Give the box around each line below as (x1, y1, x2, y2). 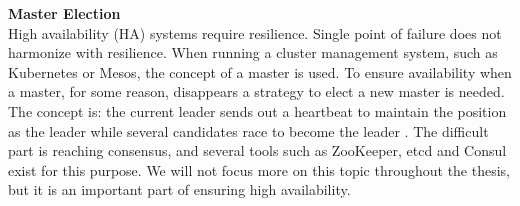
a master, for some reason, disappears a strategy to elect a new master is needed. (8, 81, 505, 102)
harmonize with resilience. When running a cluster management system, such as (8, 42, 498, 63)
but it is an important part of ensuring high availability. (8, 179, 351, 200)
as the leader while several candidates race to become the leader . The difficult (8, 120, 489, 141)
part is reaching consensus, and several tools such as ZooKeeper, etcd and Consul (8, 140, 507, 161)
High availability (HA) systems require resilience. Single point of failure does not (8, 22, 502, 43)
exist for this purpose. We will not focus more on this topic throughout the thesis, (8, 159, 510, 180)
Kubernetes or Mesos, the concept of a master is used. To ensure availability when (8, 61, 512, 82)
